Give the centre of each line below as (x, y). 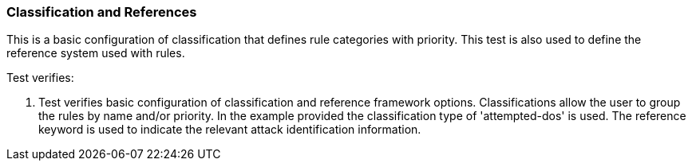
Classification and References (102, 12)
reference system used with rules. (96, 53)
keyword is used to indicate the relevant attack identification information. (230, 130)
